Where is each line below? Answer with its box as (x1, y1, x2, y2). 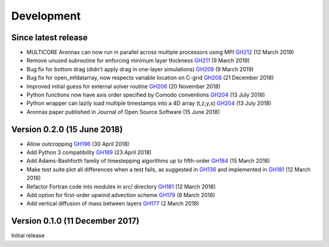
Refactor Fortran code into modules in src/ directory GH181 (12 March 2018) (26, 183, 216, 190)
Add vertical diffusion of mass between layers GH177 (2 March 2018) (26, 200, 199, 207)
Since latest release (11, 32, 88, 43)
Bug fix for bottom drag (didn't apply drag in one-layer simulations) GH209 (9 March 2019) (26, 65, 254, 73)
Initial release (11, 232, 45, 239)
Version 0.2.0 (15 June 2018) (11, 124, 123, 134)
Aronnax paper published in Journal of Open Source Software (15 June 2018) (26, 108, 221, 115)
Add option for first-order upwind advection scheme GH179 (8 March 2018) (26, 192, 216, 199)
